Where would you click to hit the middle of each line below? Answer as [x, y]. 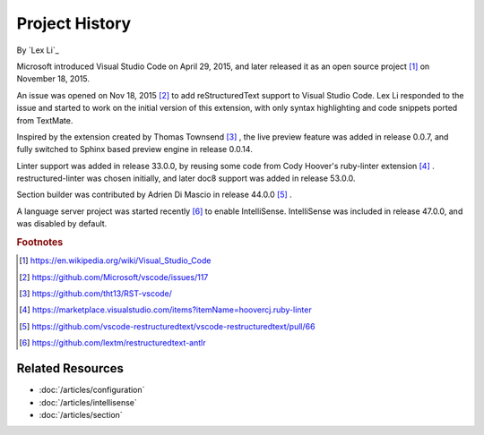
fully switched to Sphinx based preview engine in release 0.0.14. [134, 149]
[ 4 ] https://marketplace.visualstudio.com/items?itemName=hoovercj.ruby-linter [166, 310]
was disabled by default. [62, 224]
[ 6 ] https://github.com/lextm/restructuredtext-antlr [112, 343]
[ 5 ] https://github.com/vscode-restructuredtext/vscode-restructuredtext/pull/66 [167, 326]
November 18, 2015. [53, 79]
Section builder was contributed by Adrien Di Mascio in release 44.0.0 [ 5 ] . [155, 195]
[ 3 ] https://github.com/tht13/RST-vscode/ [95, 294]
